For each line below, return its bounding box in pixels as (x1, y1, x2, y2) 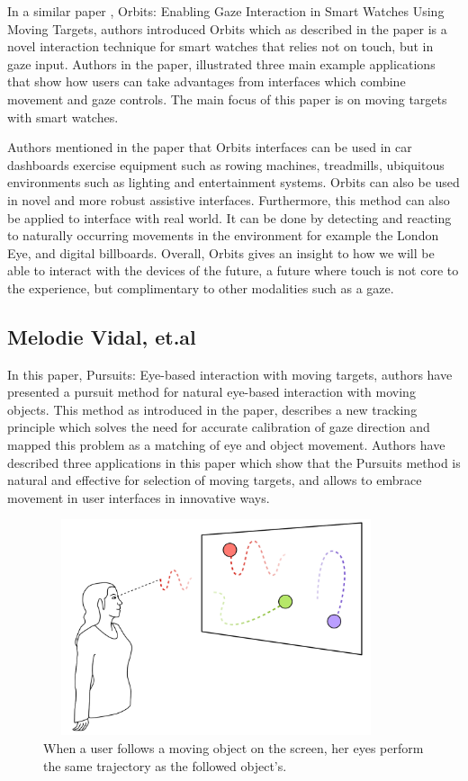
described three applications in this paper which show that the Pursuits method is (7, 453, 461, 471)
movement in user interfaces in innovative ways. (7, 488, 270, 507)
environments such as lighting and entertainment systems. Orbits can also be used (7, 173, 460, 192)
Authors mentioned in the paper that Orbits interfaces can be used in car (7, 138, 412, 157)
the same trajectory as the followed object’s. (43, 756, 287, 775)
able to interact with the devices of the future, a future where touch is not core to (7, 261, 459, 280)
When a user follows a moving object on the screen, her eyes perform (43, 739, 424, 758)
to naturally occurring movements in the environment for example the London (7, 226, 439, 245)
